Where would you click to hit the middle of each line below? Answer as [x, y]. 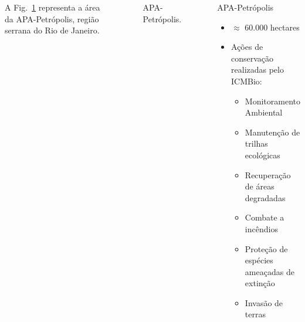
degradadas [265, 197]
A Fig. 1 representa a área [52, 7]
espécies [259, 260]
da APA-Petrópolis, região [52, 18]
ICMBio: [247, 81]
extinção [260, 283]
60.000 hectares [272, 27]
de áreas [260, 186]
